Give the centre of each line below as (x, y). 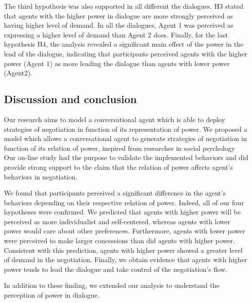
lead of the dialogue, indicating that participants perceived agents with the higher (126, 53)
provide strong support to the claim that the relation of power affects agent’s (118, 167)
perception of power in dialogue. (52, 295)
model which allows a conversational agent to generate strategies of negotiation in (126, 138)
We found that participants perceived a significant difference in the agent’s (115, 193)
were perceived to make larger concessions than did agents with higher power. (119, 241)
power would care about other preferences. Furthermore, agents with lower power (125, 231)
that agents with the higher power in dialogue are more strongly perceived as (118, 15)
